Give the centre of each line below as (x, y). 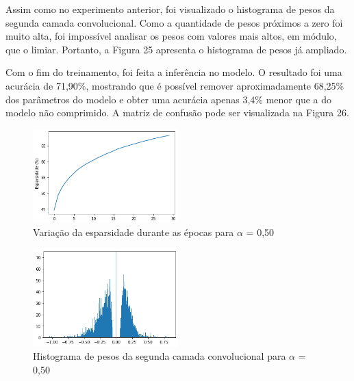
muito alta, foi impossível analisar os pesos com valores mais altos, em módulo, (171, 36)
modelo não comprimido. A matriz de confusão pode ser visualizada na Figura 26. (177, 113)
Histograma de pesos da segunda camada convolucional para (160, 356)
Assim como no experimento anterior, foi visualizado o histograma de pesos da (170, 9)
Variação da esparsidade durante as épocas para (134, 232)
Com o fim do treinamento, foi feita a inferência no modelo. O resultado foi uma (174, 72)
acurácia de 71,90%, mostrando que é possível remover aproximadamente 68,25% (175, 85)
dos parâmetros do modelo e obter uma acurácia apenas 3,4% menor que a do (168, 99)
